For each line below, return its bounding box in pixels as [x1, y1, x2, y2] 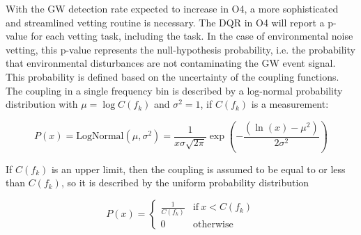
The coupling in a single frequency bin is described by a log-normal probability [6, 83, 343, 97]
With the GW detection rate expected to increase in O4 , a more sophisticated [6, 1, 339, 15]
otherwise [192, 219, 233, 229]
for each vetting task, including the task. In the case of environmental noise [31, 29, 353, 43]
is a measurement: [251, 97, 329, 111]
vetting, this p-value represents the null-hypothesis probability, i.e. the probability [6, 42, 355, 56]
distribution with [6, 97, 78, 111]
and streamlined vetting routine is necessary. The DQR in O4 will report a [6, 15, 325, 29]
